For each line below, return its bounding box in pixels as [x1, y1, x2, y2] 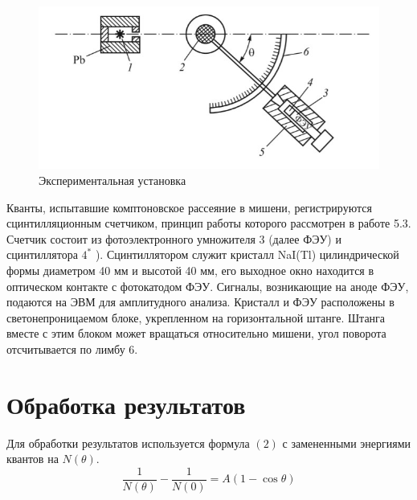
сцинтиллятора [6, 246, 78, 263]
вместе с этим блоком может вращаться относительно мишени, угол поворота [6, 325, 386, 342]
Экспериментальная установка [39, 172, 186, 189]
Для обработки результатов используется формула [6, 434, 250, 451]
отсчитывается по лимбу [6, 341, 125, 358]
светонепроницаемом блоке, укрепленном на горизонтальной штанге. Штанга [6, 309, 386, 326]
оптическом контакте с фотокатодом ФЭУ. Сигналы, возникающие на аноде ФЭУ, [6, 277, 409, 294]
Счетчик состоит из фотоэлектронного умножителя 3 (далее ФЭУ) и [6, 230, 341, 247]
